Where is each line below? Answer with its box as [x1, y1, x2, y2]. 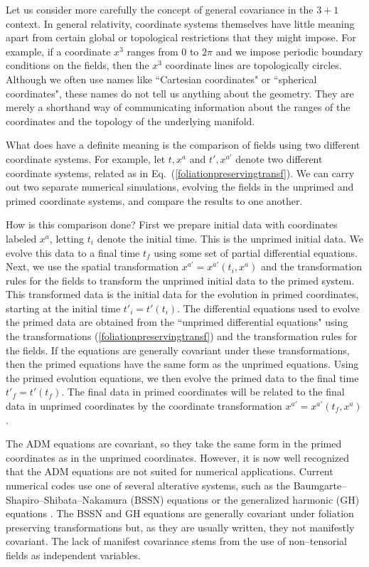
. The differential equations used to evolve [177, 300, 360, 315]
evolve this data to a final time [6, 245, 140, 260]
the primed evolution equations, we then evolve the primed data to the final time [6, 370, 359, 385]
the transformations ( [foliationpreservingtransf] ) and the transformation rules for [6, 329, 358, 344]
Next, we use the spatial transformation [6, 259, 178, 274]
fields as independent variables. [6, 547, 141, 562]
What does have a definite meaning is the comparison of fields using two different [6, 137, 360, 152]
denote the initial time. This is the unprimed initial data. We [97, 230, 363, 245]
